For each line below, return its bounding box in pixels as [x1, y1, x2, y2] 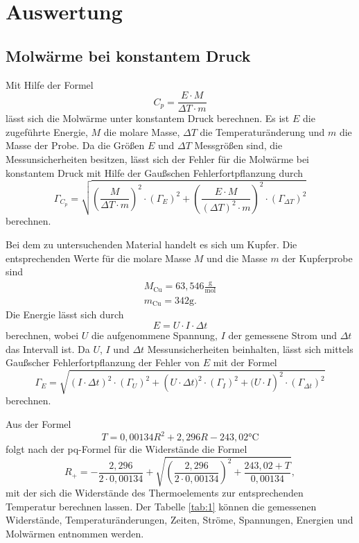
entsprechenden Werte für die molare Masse [6, 250, 191, 265]
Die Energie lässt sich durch [6, 307, 124, 322]
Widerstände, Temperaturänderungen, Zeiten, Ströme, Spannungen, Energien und [6, 512, 353, 527]
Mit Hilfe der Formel [6, 77, 94, 92]
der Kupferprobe [282, 250, 353, 265]
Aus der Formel [6, 416, 71, 431]
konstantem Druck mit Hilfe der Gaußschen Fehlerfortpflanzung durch [6, 165, 304, 180]
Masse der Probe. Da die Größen [6, 138, 145, 153]
